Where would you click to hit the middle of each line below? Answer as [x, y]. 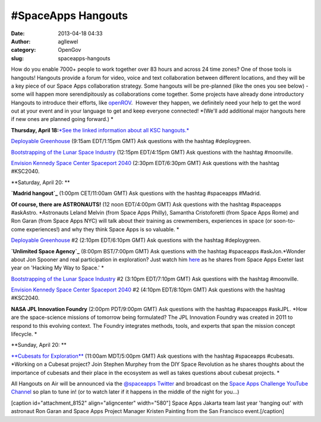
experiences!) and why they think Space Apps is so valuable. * [103, 229]
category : [23, 50]
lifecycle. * [24, 334]
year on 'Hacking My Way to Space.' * [57, 268]
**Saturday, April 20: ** [40, 182]
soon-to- [284, 221]
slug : [17, 58]
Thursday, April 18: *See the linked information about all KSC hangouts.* [100, 130]
